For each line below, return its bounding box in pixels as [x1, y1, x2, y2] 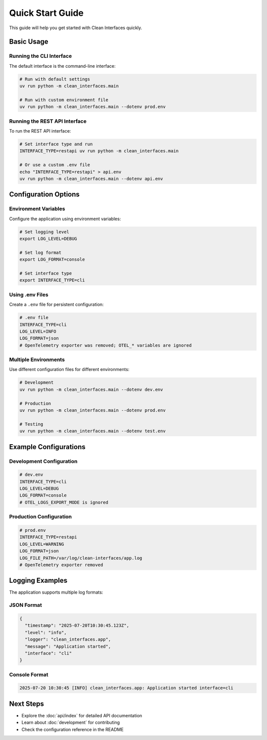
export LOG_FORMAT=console [19, 257, 85, 262]
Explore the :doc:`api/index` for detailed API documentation [21, 712, 142, 718]
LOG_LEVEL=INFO [19, 328, 56, 334]
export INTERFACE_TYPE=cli [19, 277, 85, 283]
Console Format [9, 671, 48, 678]
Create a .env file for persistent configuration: [9, 302, 104, 308]
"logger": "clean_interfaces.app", [25, 637, 111, 643]
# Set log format [19, 250, 62, 255]
